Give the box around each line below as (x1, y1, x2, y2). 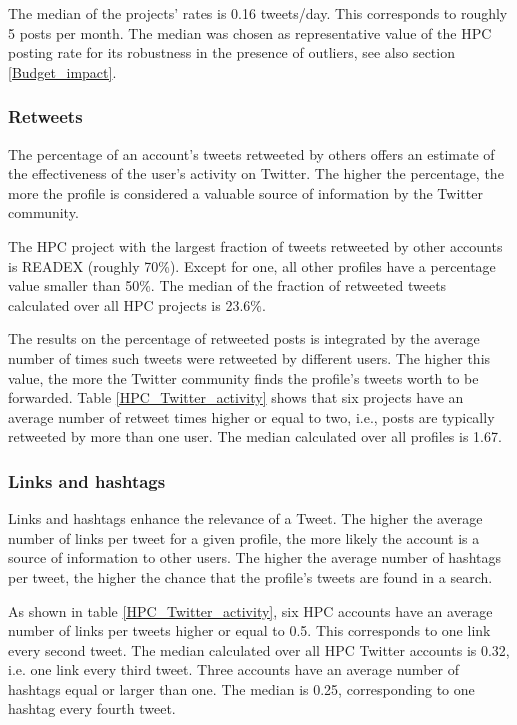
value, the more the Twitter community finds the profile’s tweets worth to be (8, 367, 479, 388)
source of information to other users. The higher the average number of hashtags (8, 547, 501, 568)
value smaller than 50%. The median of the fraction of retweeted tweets (8, 275, 447, 296)
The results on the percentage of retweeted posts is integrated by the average (8, 328, 480, 349)
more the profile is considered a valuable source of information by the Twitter (8, 182, 483, 203)
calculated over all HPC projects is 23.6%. (8, 294, 266, 315)
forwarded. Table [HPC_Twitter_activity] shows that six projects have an (8, 387, 464, 408)
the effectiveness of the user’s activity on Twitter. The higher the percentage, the (8, 163, 504, 184)
